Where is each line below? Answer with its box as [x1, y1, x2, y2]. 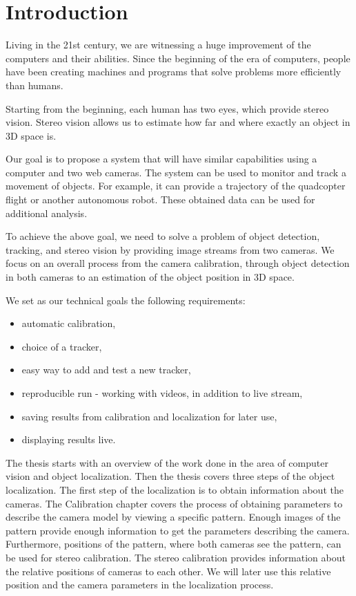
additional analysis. [6, 205, 88, 220]
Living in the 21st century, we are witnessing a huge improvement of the [6, 37, 311, 52]
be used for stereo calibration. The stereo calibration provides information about [6, 550, 346, 564]
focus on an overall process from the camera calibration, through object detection [6, 256, 350, 270]
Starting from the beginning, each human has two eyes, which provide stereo [6, 101, 329, 115]
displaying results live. [21, 432, 116, 447]
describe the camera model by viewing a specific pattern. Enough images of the [6, 510, 341, 524]
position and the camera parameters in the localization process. [6, 577, 274, 592]
